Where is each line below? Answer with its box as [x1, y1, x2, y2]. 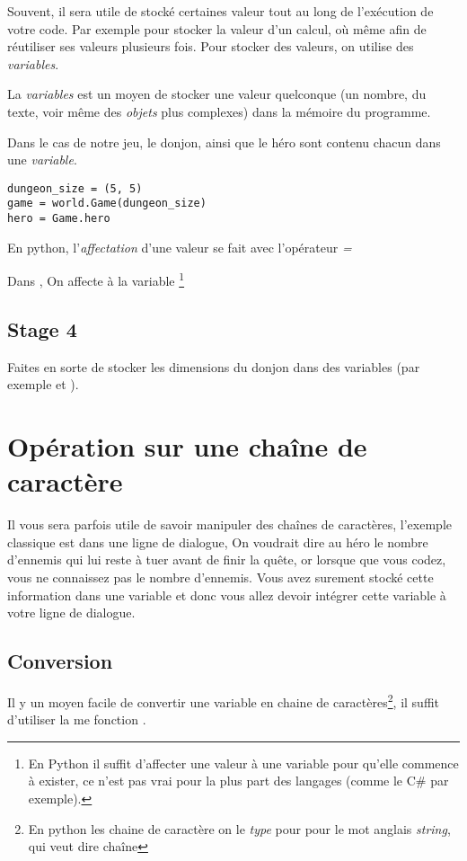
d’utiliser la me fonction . [7, 710, 146, 729]
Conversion [7, 647, 113, 675]
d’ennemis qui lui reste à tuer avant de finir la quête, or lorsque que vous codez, [7, 550, 446, 569]
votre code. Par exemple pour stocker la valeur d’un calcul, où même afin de [7, 19, 427, 38]
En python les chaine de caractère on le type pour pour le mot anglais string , [28, 819, 451, 838]
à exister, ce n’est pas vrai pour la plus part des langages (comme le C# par [28, 771, 449, 790]
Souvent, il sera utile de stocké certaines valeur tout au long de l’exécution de [7, 2, 434, 20]
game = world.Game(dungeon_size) [7, 197, 207, 210]
